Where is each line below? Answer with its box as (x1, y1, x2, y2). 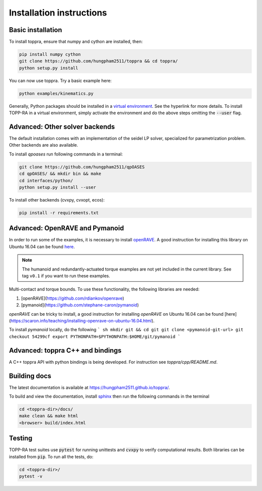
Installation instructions (9, 7, 107, 18)
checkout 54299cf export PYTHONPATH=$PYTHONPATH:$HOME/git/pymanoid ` (9, 334, 180, 339)
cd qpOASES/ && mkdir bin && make (19, 171, 101, 177)
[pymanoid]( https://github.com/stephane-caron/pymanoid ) (21, 302, 139, 308)
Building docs (9, 372, 51, 380)
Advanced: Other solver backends (9, 122, 115, 131)
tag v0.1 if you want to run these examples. (22, 273, 110, 279)
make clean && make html (19, 413, 79, 419)
